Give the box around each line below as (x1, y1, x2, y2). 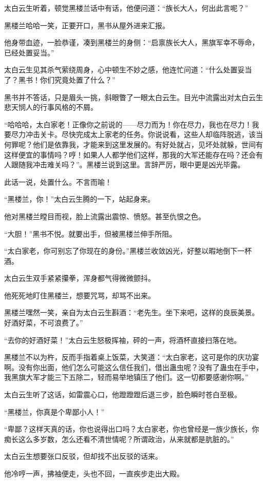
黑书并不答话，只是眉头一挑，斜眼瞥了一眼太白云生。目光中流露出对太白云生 (4, 91, 263, 102)
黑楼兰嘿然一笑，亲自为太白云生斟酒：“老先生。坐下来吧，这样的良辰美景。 (4, 307, 259, 318)
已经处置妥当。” (4, 47, 54, 57)
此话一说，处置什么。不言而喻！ (4, 176, 112, 187)
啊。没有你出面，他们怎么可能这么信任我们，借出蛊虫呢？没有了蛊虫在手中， (4, 361, 263, 372)
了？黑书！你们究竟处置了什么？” (4, 74, 116, 85)
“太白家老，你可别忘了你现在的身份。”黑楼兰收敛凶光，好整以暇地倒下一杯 (4, 245, 252, 256)
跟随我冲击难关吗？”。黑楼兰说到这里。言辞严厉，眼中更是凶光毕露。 (11, 159, 245, 170)
